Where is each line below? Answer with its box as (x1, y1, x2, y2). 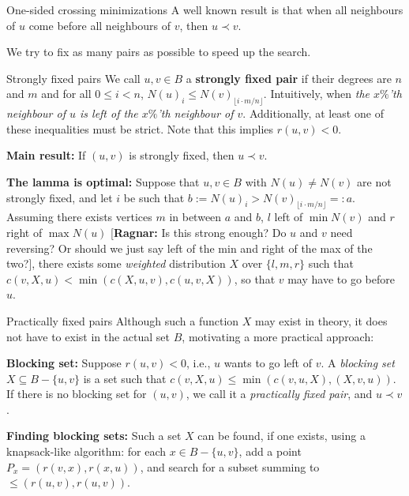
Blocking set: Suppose (6, 355, 122, 371)
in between (169, 209, 222, 225)
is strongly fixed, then (129, 147, 235, 163)
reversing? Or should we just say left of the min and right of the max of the (6, 239, 373, 256)
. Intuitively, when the (263, 85, 370, 102)
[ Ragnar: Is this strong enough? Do (111, 224, 287, 240)
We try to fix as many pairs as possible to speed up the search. (6, 43, 311, 60)
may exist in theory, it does (255, 312, 388, 329)
